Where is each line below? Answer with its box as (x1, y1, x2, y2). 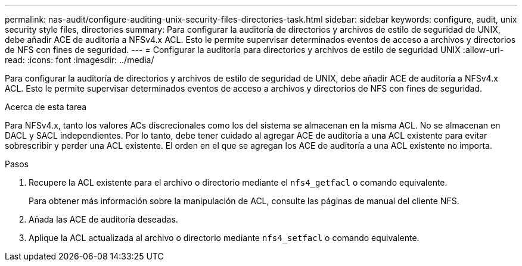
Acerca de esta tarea (5, 102, 87, 112)
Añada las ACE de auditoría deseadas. (29, 214, 178, 224)
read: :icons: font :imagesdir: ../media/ (5, 55, 154, 65)
